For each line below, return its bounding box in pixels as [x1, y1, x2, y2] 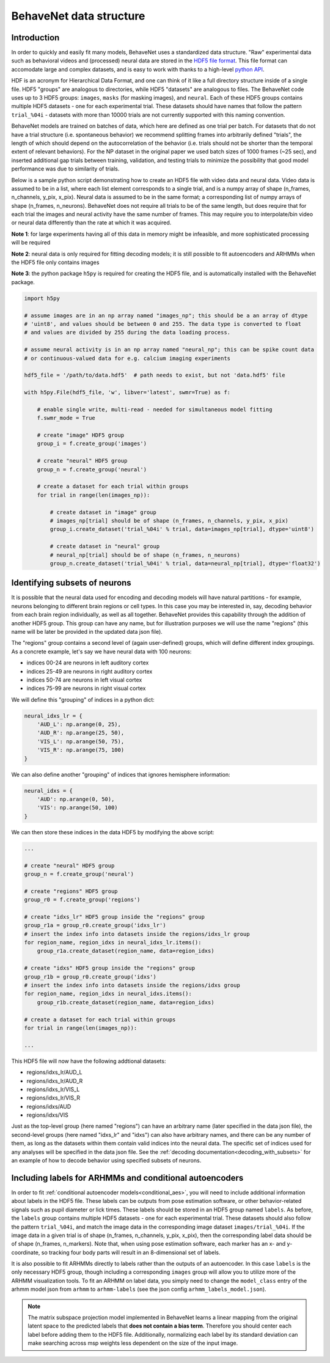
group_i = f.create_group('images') [37, 440, 147, 447]
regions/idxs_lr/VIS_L [26, 1086, 80, 1093]
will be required [11, 239, 51, 246]
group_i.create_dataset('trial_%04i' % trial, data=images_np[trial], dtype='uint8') [50, 526, 315, 533]
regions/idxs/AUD [26, 1103, 71, 1110]
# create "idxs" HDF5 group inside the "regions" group [24, 964, 196, 972]
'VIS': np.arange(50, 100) [37, 804, 119, 811]
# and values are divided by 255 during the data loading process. [24, 329, 231, 336]
